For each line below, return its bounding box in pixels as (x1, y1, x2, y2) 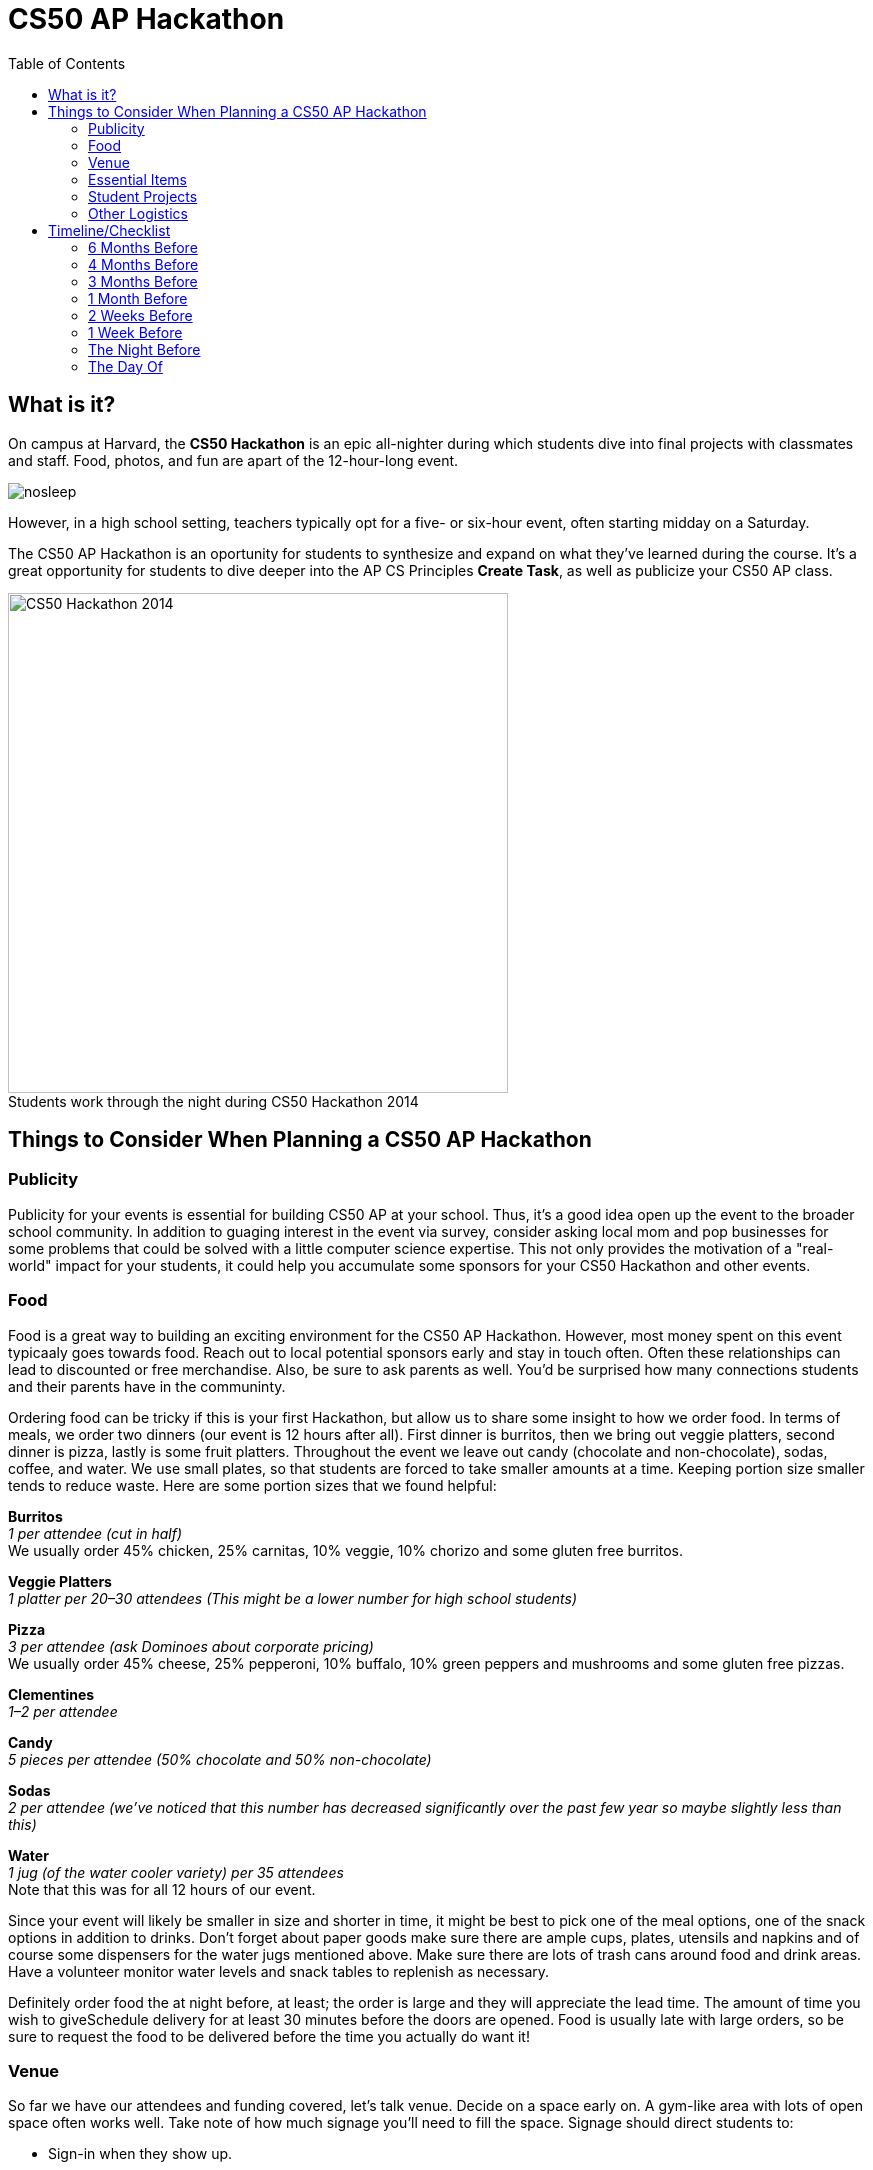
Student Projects (88, 187, 198, 205)
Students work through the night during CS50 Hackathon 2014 (8, 1092, 419, 1110)
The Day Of (88, 357, 163, 375)
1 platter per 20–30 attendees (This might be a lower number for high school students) (8, 1589, 577, 1607)
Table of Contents (8, 54, 126, 72)
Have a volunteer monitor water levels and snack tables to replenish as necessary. (8, 1962, 550, 1980)
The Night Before (88, 340, 201, 358)
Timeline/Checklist (48, 221, 171, 239)
